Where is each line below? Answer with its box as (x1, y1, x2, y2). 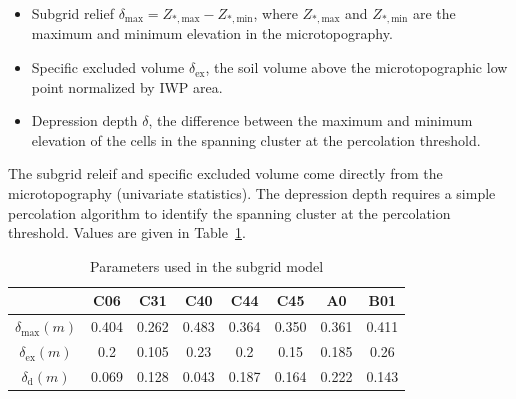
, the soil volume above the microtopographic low (205, 57, 508, 78)
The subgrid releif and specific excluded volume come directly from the (8, 163, 443, 184)
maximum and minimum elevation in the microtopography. (31, 23, 393, 44)
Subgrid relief (31, 3, 114, 23)
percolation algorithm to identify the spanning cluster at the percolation (8, 202, 451, 223)
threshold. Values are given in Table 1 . (8, 222, 246, 243)
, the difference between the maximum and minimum (148, 110, 473, 131)
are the (412, 3, 456, 23)
